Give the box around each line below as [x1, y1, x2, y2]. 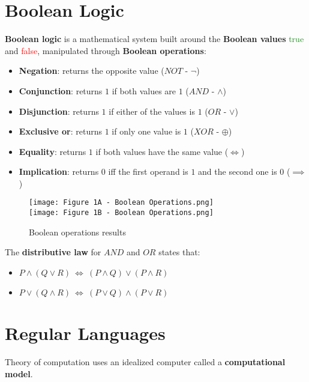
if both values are [112, 84, 176, 97]
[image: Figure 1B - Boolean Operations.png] [29, 208, 214, 217]
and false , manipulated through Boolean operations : [5, 44, 206, 56]
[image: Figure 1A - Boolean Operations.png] [29, 198, 214, 207]
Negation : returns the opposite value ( [19, 64, 164, 77]
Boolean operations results [29, 225, 126, 238]
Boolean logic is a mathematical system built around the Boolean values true [5, 32, 304, 45]
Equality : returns [19, 145, 86, 157]
